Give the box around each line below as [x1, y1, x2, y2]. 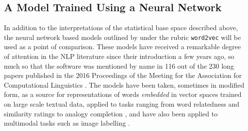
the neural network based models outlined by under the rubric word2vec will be [4, 32, 241, 42]
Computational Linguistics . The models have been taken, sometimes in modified [4, 79, 245, 90]
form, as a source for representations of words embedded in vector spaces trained [4, 89, 242, 99]
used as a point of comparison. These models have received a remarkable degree [4, 41, 241, 52]
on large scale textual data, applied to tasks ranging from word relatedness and [4, 99, 240, 109]
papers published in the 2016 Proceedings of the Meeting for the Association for [4, 70, 242, 80]
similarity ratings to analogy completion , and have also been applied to [4, 108, 218, 118]
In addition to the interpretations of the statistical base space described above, [4, 22, 238, 33]
